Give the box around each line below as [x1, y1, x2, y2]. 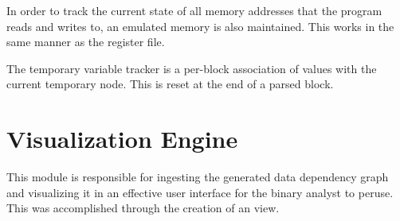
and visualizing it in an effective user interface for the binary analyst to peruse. [6, 184, 394, 200]
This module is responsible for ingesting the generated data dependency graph [6, 169, 389, 185]
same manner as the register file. [6, 33, 165, 50]
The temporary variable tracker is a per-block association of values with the [6, 60, 377, 76]
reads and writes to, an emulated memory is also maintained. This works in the [6, 17, 394, 34]
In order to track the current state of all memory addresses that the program [6, 2, 382, 18]
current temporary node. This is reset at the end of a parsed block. [6, 76, 334, 92]
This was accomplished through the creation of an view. [6, 200, 280, 216]
